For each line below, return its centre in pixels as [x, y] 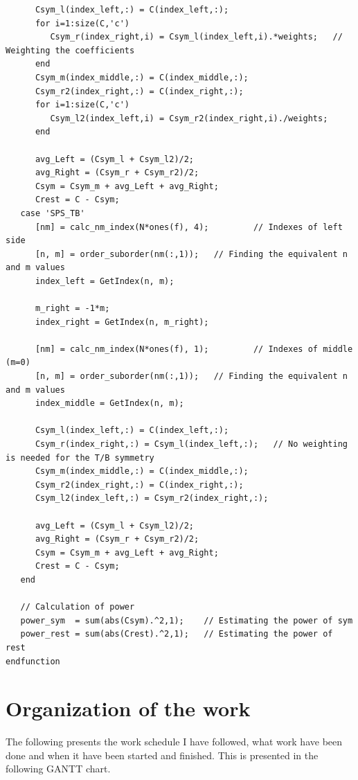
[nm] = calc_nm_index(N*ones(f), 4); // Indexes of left [189, 227]
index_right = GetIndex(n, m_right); [122, 322]
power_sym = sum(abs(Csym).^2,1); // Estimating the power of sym [187, 620]
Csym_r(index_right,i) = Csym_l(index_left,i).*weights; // [196, 37]
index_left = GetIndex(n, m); [105, 281]
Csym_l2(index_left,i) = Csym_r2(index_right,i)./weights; [189, 118]
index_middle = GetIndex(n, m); [109, 404]
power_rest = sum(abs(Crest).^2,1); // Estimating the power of [177, 634]
